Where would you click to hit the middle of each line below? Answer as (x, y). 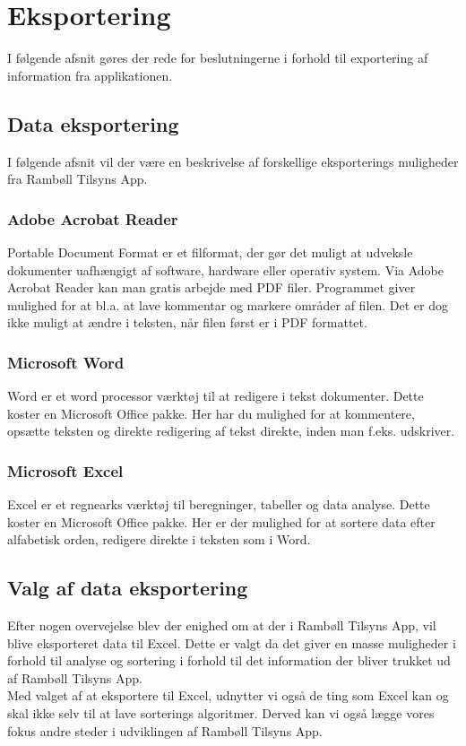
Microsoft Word (66, 362)
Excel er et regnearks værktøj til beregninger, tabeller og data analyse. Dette (219, 504)
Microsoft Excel (65, 470)
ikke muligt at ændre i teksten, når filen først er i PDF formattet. (187, 322)
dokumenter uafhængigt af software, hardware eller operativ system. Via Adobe (225, 269)
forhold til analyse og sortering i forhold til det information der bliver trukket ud (229, 660)
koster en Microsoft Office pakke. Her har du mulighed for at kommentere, (211, 413)
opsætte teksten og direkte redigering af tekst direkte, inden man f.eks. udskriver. (231, 431)
